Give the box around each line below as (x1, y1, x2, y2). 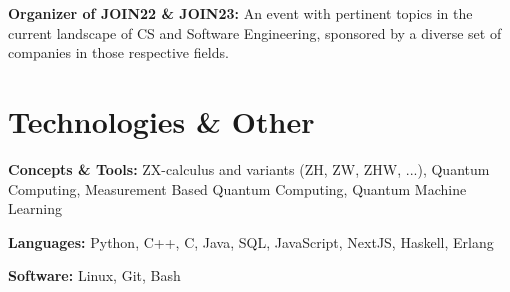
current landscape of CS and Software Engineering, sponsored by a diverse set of (8, 22, 502, 43)
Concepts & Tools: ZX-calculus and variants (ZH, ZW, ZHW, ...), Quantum (8, 158, 490, 179)
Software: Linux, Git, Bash (8, 265, 181, 286)
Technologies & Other (8, 100, 315, 141)
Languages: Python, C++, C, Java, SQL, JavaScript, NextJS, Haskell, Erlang (8, 231, 494, 252)
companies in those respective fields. (8, 42, 229, 63)
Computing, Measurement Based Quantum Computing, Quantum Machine (8, 178, 467, 199)
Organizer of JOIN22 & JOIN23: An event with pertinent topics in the (8, 3, 473, 23)
